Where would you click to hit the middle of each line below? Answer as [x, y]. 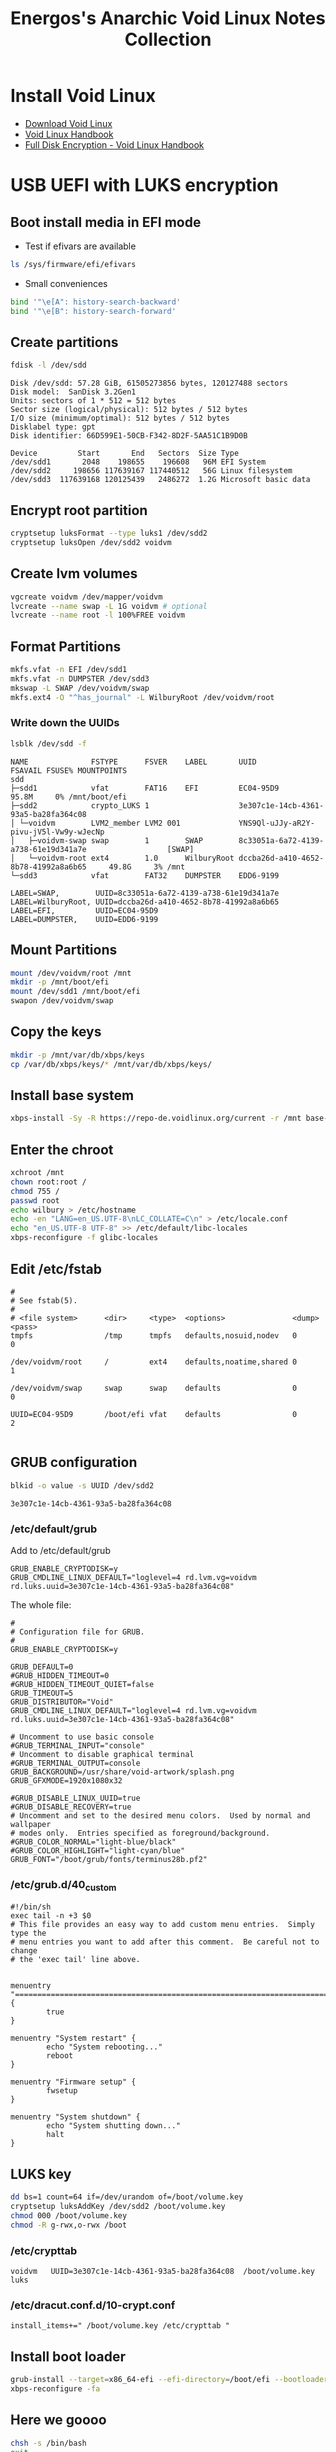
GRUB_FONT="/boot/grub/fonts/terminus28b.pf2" [109, 1859]
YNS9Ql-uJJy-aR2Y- [276, 823]
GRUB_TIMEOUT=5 [42, 1693]
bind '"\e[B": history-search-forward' [93, 311]
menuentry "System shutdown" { [75, 2117]
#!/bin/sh [31, 1907]
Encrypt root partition [79, 510]
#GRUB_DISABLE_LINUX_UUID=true [75, 1798]
